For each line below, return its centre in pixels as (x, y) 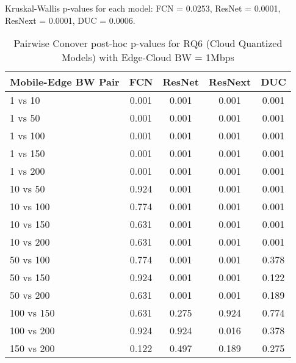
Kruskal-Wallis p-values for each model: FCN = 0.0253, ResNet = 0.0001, (143, 8)
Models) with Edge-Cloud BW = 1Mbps (148, 57)
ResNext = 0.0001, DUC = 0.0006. (70, 20)
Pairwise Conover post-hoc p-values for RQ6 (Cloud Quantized (148, 43)
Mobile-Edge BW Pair (65, 82)
